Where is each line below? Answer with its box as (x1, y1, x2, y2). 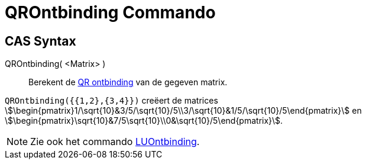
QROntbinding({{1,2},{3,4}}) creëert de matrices (5, 95, 218, 106)
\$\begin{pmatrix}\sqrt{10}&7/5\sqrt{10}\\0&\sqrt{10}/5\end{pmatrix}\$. (5, 115, 283, 126)
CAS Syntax (5, 33, 76, 49)
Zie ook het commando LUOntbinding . (30, 136, 200, 148)
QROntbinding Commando (5, 2, 216, 22)
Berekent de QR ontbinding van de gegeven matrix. (28, 77, 228, 88)
